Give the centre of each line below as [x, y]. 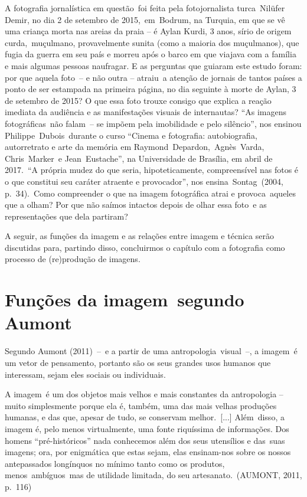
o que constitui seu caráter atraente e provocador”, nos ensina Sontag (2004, [144, 181]
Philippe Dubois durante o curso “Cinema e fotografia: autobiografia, [131, 135]
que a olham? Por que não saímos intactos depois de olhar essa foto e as [136, 205]
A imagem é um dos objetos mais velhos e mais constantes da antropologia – [144, 394]
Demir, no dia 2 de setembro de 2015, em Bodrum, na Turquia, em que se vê [145, 19]
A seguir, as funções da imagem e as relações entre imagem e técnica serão [139, 236]
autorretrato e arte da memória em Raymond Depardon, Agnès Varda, [135, 147]
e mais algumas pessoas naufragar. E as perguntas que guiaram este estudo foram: [153, 65]
